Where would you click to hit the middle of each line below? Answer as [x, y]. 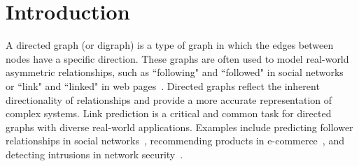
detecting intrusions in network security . [94, 154]
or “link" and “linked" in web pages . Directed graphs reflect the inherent [163, 85]
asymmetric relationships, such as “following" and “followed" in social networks [175, 72]
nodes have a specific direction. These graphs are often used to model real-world [177, 58]
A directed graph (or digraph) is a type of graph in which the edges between [170, 45]
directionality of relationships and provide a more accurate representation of [169, 99]
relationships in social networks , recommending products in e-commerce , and [175, 141]
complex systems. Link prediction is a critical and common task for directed [169, 113]
